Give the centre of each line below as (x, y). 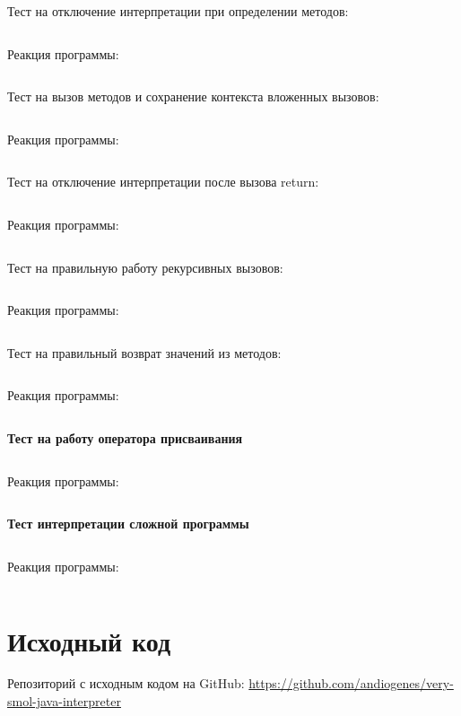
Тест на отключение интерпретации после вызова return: (163, 182)
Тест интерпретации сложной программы (128, 524)
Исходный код (89, 640)
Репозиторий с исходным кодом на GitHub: (126, 683)
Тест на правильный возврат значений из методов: (144, 352)
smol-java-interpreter (64, 701)
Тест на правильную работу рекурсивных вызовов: (145, 267)
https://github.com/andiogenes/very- (351, 683)
